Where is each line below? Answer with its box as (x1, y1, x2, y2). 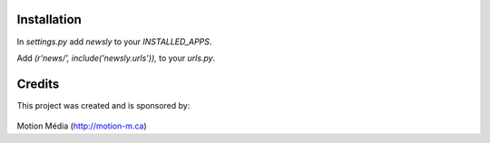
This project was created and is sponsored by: (16, 100, 191, 110)
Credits (16, 76, 60, 91)
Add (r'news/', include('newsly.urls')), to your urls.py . (16, 52, 216, 63)
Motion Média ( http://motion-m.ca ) (16, 120, 147, 131)
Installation (16, 12, 82, 27)
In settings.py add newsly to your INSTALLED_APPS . (16, 36, 212, 47)
